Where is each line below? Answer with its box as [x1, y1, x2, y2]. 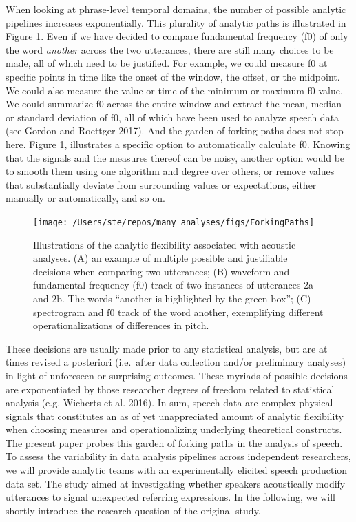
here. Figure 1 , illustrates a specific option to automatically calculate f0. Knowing [6, 136, 350, 151]
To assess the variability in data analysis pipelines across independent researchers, [6, 449, 351, 463]
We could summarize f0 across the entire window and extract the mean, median [6, 96, 342, 111]
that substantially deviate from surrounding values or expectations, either [6, 177, 317, 191]
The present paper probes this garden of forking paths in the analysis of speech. [6, 435, 343, 450]
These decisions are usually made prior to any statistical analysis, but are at [6, 341, 328, 355]
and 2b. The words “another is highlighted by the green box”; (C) [33, 291, 311, 305]
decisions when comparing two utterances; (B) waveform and [33, 264, 290, 278]
